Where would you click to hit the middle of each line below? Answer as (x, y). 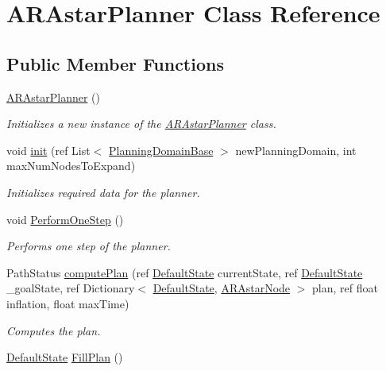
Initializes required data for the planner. (103, 192)
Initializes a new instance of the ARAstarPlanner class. (141, 124)
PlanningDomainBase (161, 150)
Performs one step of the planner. (89, 246)
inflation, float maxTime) (68, 303)
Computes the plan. (54, 330)
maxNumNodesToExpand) (71, 166)
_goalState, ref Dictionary (71, 288)
